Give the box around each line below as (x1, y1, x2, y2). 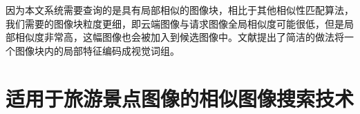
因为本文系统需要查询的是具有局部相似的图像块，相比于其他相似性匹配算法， (6, 3, 354, 17)
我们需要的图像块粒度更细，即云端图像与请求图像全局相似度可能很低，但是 (6, 16, 344, 30)
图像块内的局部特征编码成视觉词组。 (15, 43, 180, 57)
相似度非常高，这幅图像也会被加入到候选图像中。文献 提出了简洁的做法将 (15, 30, 344, 44)
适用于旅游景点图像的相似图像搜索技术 (6, 84, 354, 112)
